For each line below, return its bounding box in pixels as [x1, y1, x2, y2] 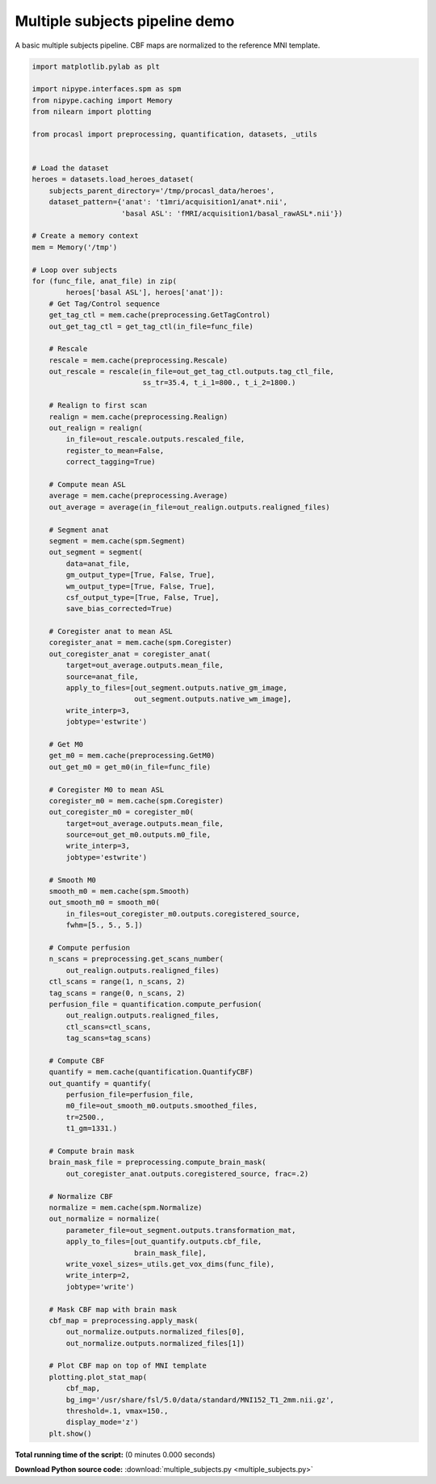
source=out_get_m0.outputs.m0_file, [65, 830, 212, 840]
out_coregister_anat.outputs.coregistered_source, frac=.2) [65, 1169, 309, 1178]
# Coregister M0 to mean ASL [48, 785, 165, 794]
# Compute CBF [48, 1056, 105, 1065]
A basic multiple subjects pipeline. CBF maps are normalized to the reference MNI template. [15, 40, 321, 50]
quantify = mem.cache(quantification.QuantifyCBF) [48, 1067, 254, 1077]
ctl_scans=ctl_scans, [65, 1022, 152, 1031]
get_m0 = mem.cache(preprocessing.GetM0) [48, 751, 216, 761]
